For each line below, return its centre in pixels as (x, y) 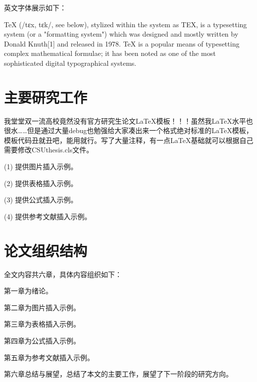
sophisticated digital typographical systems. (70, 63)
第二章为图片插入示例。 (42, 307)
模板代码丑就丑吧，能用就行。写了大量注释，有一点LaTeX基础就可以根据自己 (129, 140)
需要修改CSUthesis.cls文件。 (49, 150)
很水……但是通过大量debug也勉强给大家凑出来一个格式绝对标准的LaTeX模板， (128, 130)
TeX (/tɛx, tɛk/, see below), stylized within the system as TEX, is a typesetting (126, 24)
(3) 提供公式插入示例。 (41, 200)
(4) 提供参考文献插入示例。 (48, 216)
